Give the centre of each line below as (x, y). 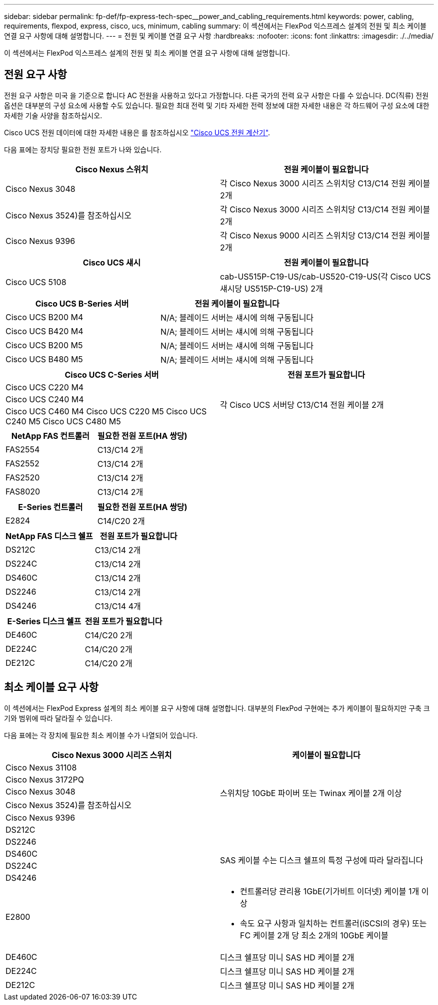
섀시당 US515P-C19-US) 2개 (271, 288)
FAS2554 (23, 449)
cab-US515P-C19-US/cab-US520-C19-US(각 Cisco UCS (325, 276)
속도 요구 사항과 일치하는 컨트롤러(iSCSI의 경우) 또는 (333, 923)
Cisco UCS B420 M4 (44, 331)
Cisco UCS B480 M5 (44, 359)
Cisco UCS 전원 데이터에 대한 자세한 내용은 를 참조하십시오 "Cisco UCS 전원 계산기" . (137, 132)
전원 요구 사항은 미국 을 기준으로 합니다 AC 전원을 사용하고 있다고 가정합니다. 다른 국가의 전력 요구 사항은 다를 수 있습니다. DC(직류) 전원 (216, 95)
